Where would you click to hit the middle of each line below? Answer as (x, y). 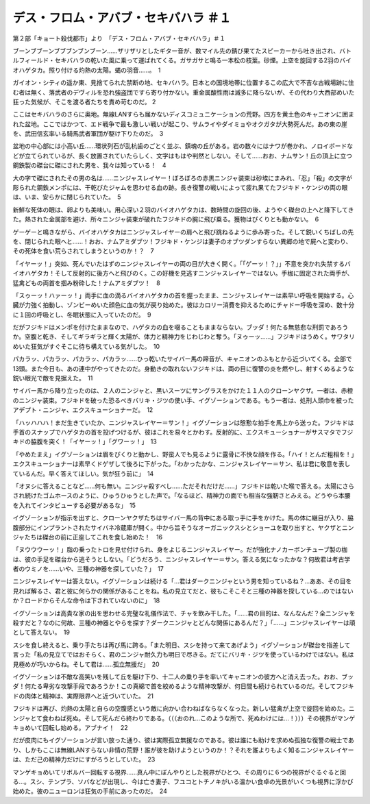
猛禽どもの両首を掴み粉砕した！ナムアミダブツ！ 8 (86, 283)
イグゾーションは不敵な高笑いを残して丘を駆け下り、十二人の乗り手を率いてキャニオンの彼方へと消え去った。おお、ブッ (183, 677)
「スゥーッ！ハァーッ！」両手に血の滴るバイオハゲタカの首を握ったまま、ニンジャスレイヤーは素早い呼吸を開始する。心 (183, 295)
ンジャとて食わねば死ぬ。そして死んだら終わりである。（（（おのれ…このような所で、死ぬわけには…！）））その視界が (175, 718)
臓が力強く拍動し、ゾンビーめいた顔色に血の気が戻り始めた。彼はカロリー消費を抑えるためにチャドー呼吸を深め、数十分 (184, 305)
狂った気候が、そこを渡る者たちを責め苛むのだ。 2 (84, 101)
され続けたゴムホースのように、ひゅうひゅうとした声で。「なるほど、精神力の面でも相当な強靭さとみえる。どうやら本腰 (182, 496)
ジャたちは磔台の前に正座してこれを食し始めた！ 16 (88, 537)
